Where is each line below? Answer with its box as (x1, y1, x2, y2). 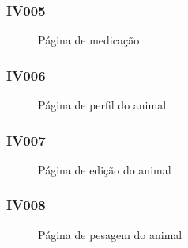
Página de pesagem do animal (38, 226, 182, 242)
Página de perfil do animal (38, 97, 167, 113)
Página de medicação (38, 32, 140, 48)
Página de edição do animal (38, 161, 171, 177)
